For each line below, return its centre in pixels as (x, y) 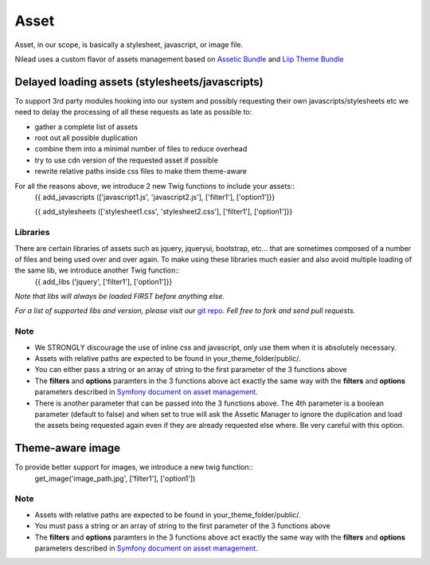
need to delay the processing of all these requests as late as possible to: (133, 112)
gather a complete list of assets (86, 127)
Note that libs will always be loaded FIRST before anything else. (120, 296)
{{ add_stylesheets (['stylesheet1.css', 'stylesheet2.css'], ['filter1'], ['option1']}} (164, 212)
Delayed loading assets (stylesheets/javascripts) (139, 82)
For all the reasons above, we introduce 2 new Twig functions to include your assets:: (154, 186)
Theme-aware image (68, 448)
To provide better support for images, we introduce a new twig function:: (134, 467)
